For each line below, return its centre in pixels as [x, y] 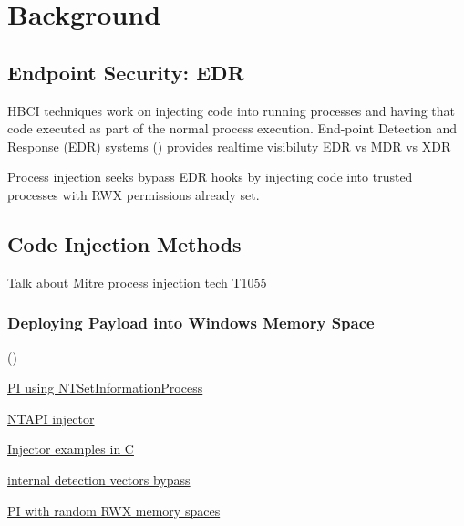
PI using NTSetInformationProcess [105, 388]
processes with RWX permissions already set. [134, 194]
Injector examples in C [71, 449]
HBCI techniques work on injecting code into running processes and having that [232, 110]
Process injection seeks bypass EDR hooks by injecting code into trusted [210, 177]
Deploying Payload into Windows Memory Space [191, 323]
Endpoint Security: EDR [126, 72]
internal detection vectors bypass [99, 479]
